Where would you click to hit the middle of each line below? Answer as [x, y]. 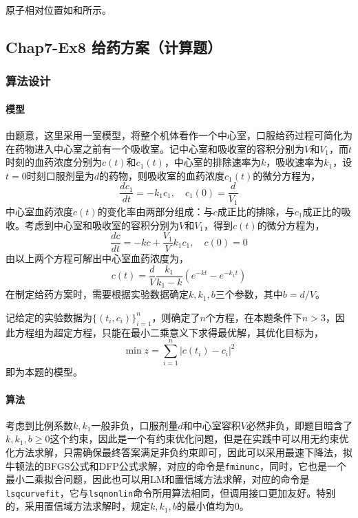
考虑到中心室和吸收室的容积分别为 [102, 225]
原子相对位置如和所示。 [59, 10]
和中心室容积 [212, 425]
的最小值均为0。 [213, 506]
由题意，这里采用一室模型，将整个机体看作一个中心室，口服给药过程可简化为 [179, 135]
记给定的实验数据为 [49, 317]
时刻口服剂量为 [60, 175]
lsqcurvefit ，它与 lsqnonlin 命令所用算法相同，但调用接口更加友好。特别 [171, 492]
